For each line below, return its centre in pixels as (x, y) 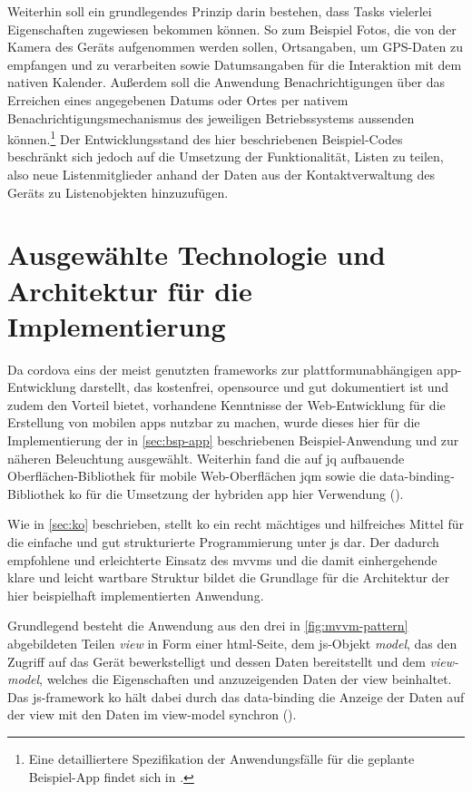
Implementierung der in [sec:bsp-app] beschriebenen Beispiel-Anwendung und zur (233, 440)
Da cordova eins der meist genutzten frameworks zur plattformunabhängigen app (232, 369)
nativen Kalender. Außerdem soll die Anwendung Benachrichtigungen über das (226, 82)
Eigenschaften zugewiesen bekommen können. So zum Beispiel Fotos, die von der (232, 29)
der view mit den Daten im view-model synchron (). (152, 714)
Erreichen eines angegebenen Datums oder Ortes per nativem (178, 99)
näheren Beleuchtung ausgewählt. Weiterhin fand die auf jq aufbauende (206, 458)
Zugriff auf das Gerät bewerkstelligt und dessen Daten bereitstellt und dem (216, 661)
